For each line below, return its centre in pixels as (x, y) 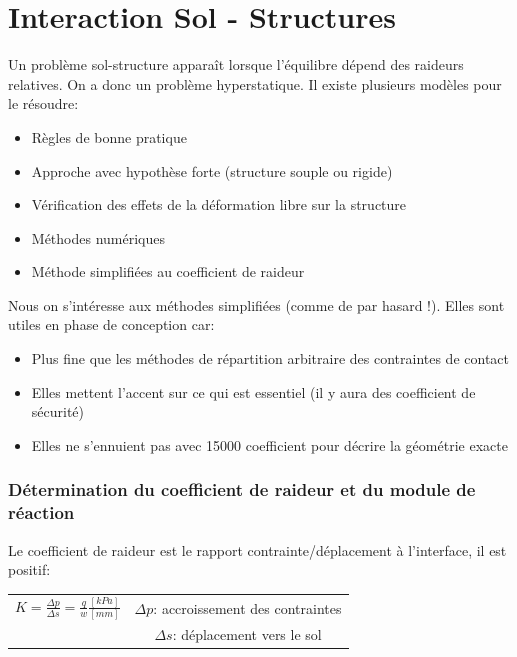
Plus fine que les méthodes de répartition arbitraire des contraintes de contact (270, 358)
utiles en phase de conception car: (111, 324)
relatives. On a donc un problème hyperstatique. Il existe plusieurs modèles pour (255, 83)
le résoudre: (43, 103)
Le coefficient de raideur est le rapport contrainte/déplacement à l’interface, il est (257, 549)
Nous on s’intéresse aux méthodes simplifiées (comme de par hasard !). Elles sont (256, 304)
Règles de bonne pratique (109, 136)
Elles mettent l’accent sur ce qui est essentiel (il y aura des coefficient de (253, 391)
